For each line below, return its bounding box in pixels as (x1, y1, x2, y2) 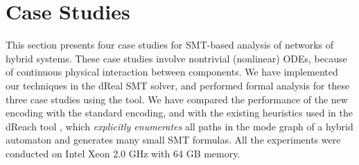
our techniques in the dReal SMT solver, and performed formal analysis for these (6, 78, 350, 92)
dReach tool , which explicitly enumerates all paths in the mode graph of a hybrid (6, 119, 353, 133)
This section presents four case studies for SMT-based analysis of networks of (6, 37, 334, 52)
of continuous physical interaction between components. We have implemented (6, 64, 338, 79)
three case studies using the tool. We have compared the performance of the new (6, 92, 348, 106)
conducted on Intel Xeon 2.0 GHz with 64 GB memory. (6, 146, 240, 160)
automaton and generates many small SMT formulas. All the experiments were (6, 132, 341, 147)
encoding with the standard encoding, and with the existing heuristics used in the (6, 105, 353, 120)
